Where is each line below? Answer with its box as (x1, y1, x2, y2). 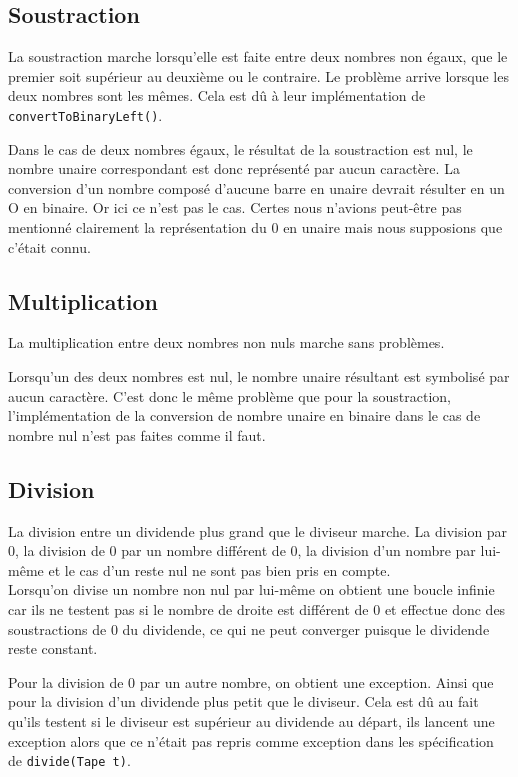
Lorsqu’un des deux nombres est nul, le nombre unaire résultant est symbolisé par (8, 366, 510, 386)
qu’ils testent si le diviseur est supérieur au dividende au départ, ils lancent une (8, 710, 495, 731)
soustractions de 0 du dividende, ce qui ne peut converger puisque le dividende (8, 618, 490, 639)
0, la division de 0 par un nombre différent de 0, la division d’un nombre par (8, 540, 476, 561)
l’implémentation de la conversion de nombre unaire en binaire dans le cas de (8, 405, 481, 426)
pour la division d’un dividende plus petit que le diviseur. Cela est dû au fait (8, 691, 479, 712)
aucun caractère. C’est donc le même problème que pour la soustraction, (8, 385, 451, 406)
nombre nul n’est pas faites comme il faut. (8, 424, 266, 445)
